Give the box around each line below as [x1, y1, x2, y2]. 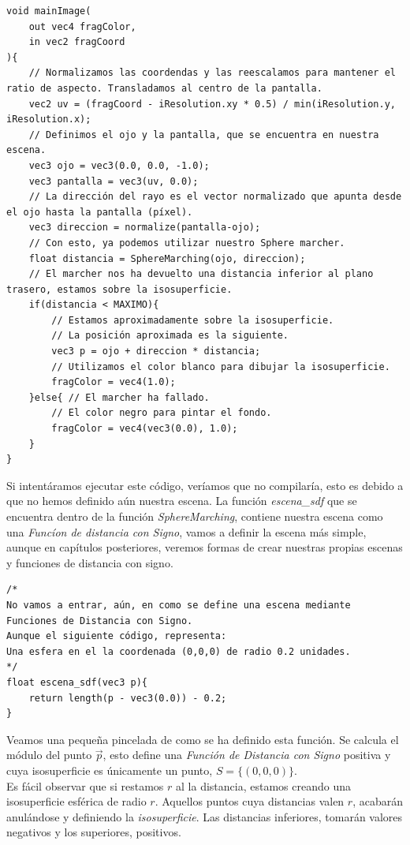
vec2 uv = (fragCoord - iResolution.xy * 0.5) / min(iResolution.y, [28, 98, 396, 110]
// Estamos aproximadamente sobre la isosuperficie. [51, 314, 334, 326]
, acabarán [352, 793, 403, 809]
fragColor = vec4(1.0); [51, 376, 176, 388]
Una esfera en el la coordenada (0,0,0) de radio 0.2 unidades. [6, 645, 351, 657]
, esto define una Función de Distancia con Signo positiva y [102, 746, 391, 763]
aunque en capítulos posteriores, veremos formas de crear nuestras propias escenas [6, 539, 403, 555]
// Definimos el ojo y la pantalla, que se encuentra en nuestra [28, 129, 379, 140]
